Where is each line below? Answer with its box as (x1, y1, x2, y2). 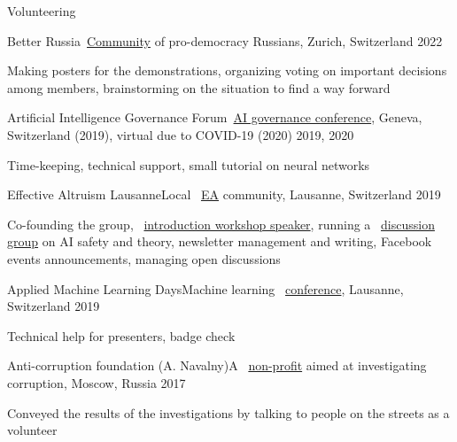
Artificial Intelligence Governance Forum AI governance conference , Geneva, (7, 108, 422, 127)
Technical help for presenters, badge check (7, 326, 236, 345)
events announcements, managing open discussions (7, 249, 281, 268)
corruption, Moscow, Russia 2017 (7, 373, 186, 392)
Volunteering (7, 2, 76, 19)
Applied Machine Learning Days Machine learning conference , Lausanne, (7, 279, 404, 298)
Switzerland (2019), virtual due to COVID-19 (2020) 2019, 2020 (7, 125, 354, 143)
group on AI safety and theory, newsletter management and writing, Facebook (7, 232, 432, 251)
